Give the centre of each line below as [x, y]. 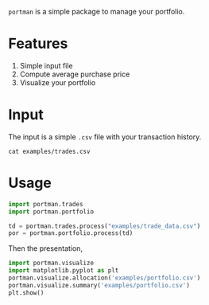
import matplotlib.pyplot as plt [64, 271]
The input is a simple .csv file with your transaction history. [105, 137]
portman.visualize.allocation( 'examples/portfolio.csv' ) [104, 278]
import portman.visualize [51, 263]
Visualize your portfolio [58, 82]
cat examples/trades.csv [49, 151]
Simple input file [46, 65]
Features [38, 44]
